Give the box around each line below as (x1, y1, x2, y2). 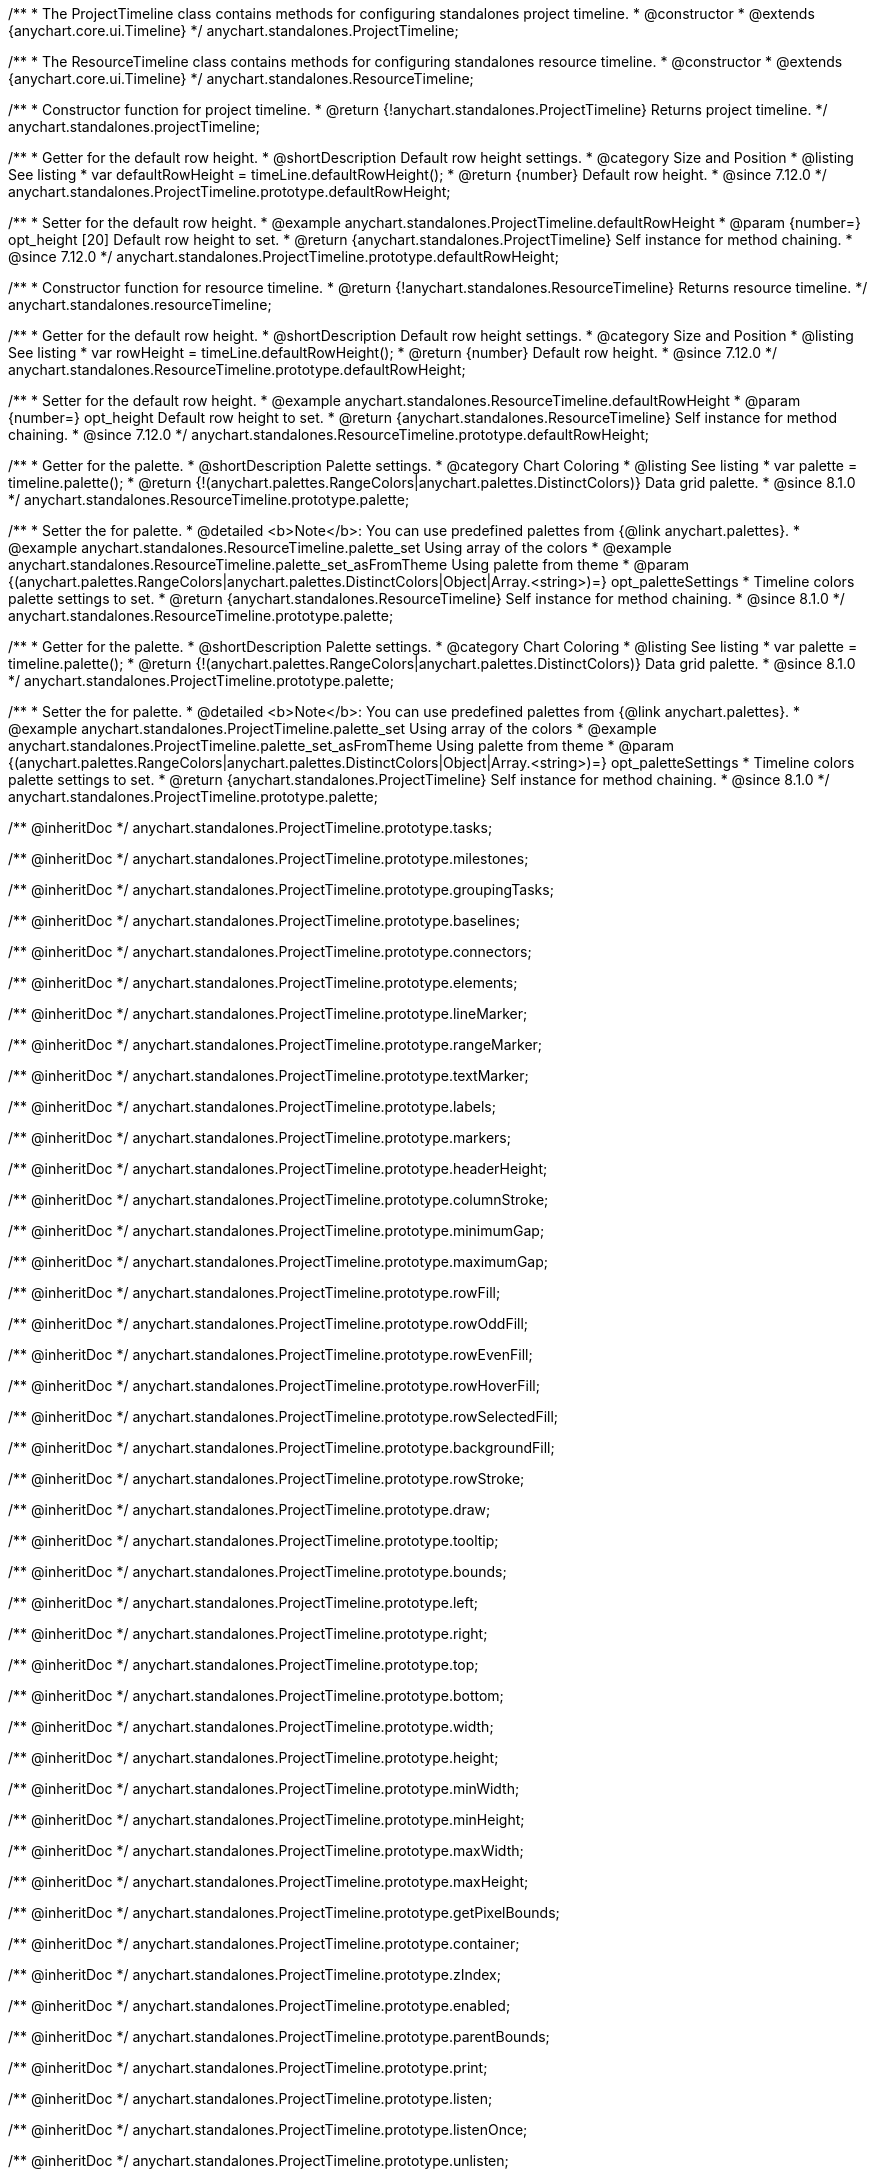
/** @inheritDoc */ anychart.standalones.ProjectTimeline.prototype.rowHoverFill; (8, 1377, 540, 1394)
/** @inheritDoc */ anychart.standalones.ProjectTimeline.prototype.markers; (8, 1129, 511, 1146)
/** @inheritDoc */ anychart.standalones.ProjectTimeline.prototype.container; (8, 1935, 520, 1952)
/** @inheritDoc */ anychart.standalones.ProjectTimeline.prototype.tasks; (8, 819, 493, 836)
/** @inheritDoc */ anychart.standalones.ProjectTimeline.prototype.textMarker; (8, 1067, 529, 1084)
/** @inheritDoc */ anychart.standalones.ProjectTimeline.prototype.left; (8, 1594, 478, 1611)
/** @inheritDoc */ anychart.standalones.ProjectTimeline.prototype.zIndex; (8, 1966, 501, 1983)
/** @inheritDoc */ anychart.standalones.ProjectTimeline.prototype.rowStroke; (8, 1470, 525, 1487)
